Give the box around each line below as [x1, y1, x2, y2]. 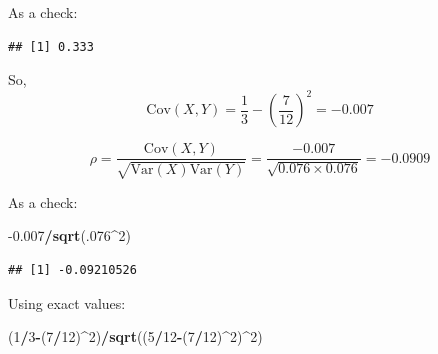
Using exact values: [8, 292, 126, 313]
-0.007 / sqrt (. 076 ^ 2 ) [8, 225, 131, 246]
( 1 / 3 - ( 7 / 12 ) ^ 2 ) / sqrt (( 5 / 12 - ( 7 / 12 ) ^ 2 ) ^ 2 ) [8, 326, 263, 347]
